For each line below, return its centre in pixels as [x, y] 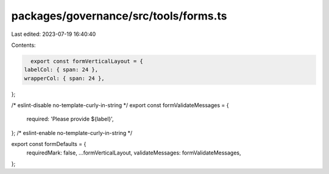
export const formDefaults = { [49, 144]
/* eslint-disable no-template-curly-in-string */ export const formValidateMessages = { [120, 105]
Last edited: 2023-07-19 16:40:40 [54, 34]
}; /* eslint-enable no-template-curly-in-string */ [72, 133]
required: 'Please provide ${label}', [70, 119]
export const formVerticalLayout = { [87, 61]
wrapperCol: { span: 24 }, [64, 78]
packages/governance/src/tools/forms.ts [119, 16]
